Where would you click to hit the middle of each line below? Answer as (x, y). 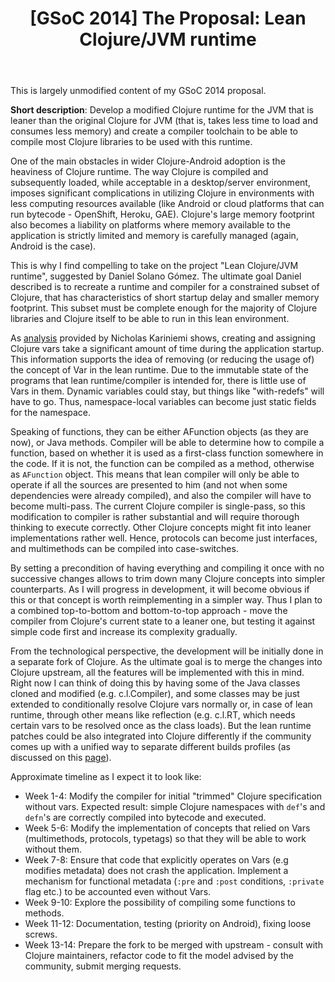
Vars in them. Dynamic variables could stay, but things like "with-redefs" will (167, 391)
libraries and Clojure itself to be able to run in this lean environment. (150, 319)
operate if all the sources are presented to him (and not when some (149, 485)
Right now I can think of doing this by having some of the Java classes (155, 683)
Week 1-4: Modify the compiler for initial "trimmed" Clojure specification (173, 796)
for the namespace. (51, 413)
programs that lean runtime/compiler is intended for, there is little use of (158, 381)
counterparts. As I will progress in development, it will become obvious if (160, 589)
